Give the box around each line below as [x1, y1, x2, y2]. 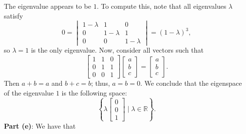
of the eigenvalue [4, 87, 54, 97]
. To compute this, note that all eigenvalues [96, 1, 227, 11]
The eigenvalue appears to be [4, 1, 91, 11]
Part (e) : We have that [4, 120, 76, 131]
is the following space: [61, 87, 127, 97]
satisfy [4, 10, 23, 20]
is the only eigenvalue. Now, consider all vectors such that [31, 45, 204, 55]
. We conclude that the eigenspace [140, 78, 242, 88]
